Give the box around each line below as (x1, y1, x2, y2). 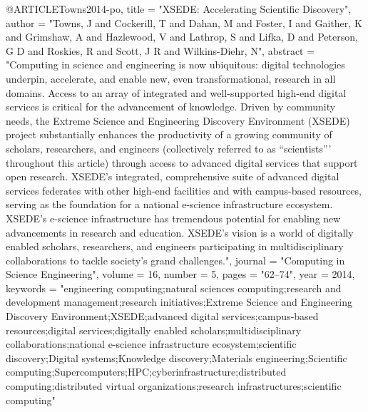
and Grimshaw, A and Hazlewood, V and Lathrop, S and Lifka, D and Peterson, (6, 29, 358, 44)
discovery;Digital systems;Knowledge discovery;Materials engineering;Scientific (6, 350, 347, 365)
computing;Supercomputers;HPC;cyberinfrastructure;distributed (6, 364, 287, 379)
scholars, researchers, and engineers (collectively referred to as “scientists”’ (6, 140, 332, 155)
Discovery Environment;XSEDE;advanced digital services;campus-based (6, 309, 319, 324)
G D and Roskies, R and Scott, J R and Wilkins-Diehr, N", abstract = (6, 43, 315, 58)
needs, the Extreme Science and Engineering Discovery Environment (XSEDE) (6, 113, 350, 128)
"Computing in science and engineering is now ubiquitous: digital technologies (6, 57, 345, 72)
